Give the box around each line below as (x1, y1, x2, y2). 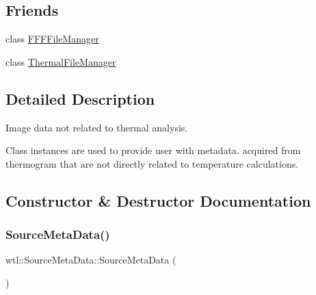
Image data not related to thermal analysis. (5, 120, 188, 134)
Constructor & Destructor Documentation (5, 190, 311, 211)
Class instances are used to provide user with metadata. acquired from (5, 143, 301, 157)
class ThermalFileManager (5, 54, 116, 68)
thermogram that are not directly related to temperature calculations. (5, 156, 299, 170)
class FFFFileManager (5, 31, 99, 46)
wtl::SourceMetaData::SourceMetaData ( (5, 253, 176, 267)
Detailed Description (5, 88, 155, 109)
